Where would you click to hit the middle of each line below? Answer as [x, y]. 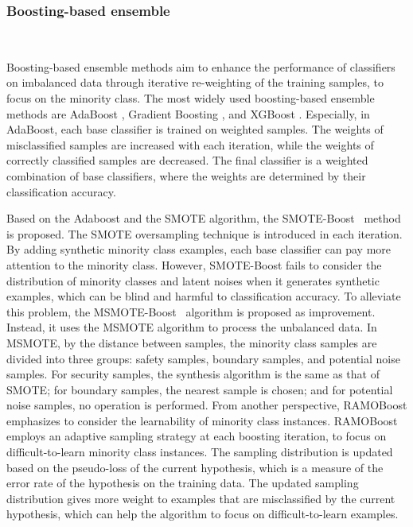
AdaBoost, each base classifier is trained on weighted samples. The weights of [195, 129]
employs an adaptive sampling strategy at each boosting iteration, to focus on [197, 436]
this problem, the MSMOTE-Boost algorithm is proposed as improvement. [191, 311]
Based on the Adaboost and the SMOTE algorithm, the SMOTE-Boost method [204, 218]
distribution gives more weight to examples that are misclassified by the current [201, 498]
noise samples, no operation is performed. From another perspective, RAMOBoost [207, 405]
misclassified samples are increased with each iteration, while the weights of [190, 144]
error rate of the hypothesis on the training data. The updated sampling [183, 483]
